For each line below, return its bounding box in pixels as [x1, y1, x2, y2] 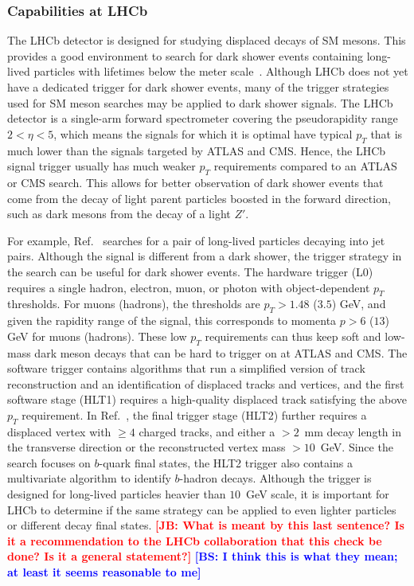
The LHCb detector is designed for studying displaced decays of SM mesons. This [7, 32, 406, 49]
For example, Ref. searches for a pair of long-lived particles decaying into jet [7, 232, 385, 248]
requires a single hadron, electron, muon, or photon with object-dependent [7, 279, 370, 295]
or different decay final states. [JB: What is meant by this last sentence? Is [7, 517, 404, 533]
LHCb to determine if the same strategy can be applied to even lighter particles [7, 501, 396, 518]
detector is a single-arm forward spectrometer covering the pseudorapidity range [7, 110, 398, 127]
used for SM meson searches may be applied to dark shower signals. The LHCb [7, 94, 393, 111]
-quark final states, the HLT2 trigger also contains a [99, 454, 353, 471]
